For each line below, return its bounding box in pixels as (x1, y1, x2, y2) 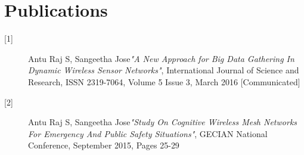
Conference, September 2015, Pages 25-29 (28, 139, 179, 151)
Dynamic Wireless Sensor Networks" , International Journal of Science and (28, 64, 299, 76)
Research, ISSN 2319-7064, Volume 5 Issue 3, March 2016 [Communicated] (28, 75, 300, 88)
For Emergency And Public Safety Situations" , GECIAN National (28, 127, 268, 139)
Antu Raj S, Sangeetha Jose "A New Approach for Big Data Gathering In (28, 52, 294, 64)
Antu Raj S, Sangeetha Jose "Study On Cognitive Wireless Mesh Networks (28, 116, 297, 128)
